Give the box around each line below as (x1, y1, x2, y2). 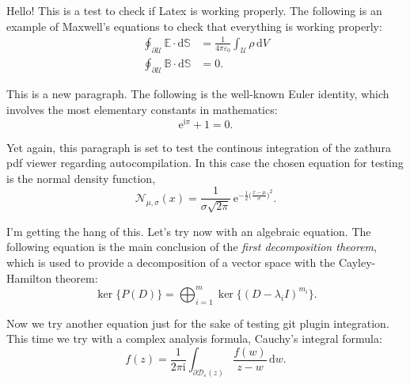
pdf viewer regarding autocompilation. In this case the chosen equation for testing (6, 154, 404, 171)
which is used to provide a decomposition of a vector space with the (6, 254, 336, 271)
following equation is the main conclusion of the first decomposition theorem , (6, 238, 377, 255)
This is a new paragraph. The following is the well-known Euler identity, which (6, 86, 389, 102)
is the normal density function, (6, 169, 156, 186)
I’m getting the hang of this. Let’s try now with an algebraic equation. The (6, 222, 371, 239)
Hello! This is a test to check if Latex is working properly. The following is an (6, 2, 382, 18)
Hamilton (6, 269, 52, 286)
